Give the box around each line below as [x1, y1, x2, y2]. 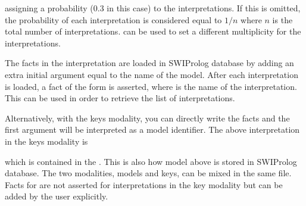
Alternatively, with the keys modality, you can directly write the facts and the [5, 111, 290, 124]
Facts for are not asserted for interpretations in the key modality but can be [5, 178, 283, 191]
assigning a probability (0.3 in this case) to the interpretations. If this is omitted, [5, 2, 301, 14]
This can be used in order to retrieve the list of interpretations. [5, 92, 235, 104]
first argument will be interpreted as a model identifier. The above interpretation [5, 123, 300, 136]
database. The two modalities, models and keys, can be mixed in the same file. [5, 167, 292, 179]
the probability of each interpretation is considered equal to [5, 13, 222, 26]
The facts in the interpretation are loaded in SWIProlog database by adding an [5, 57, 294, 69]
